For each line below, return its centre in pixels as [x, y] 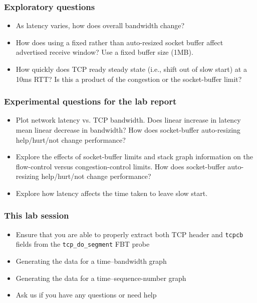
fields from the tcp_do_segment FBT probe [83, 244]
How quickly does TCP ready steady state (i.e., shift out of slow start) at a [131, 69]
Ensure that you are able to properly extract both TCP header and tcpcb [130, 234]
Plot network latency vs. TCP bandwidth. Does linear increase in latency [128, 120]
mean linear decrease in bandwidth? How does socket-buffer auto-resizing [128, 130]
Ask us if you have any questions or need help [86, 295]
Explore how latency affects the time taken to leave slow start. [112, 193]
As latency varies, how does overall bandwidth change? [100, 25]
